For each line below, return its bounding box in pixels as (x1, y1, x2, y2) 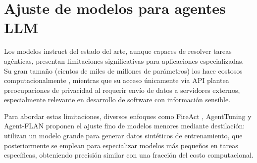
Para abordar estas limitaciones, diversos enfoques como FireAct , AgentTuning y (4, 111, 252, 121)
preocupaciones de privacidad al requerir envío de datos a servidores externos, (4, 84, 240, 95)
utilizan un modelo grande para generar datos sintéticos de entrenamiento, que (4, 130, 243, 141)
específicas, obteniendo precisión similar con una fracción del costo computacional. (4, 150, 254, 160)
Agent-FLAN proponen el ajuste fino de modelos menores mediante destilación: (4, 121, 245, 131)
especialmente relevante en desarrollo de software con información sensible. (4, 94, 231, 105)
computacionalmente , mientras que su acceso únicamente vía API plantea (4, 75, 229, 85)
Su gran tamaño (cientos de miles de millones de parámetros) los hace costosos (4, 65, 243, 76)
